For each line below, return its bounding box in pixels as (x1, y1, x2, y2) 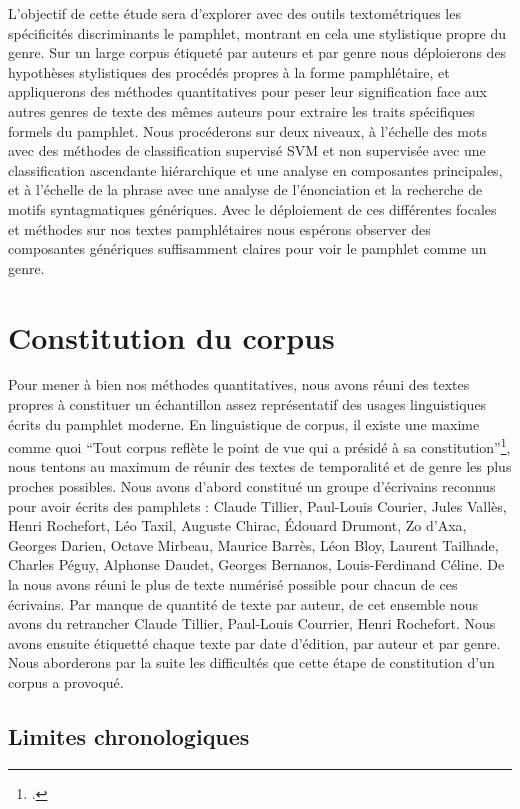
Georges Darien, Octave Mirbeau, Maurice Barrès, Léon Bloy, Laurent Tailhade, (8, 534, 499, 555)
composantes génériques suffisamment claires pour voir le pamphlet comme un (8, 238, 487, 259)
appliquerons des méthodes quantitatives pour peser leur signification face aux (8, 81, 487, 102)
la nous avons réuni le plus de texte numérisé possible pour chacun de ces (8, 574, 458, 595)
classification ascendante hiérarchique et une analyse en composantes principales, (8, 159, 503, 180)
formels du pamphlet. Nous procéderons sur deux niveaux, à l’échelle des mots (8, 120, 487, 141)
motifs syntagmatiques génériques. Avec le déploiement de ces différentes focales (8, 198, 497, 219)
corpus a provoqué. (8, 672, 124, 692)
